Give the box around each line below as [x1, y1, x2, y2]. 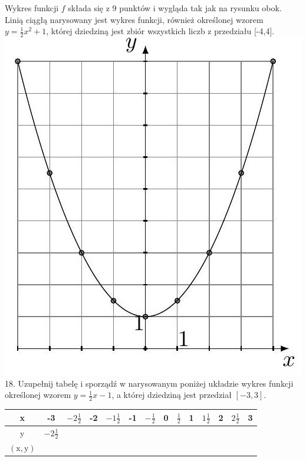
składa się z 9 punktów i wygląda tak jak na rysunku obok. [68, 2, 282, 14]
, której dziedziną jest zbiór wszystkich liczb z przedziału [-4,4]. [46, 25, 275, 37]
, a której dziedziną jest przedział [111, 388, 232, 401]
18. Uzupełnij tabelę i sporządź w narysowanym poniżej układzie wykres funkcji [5, 377, 294, 389]
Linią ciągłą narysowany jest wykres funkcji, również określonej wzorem [5, 13, 264, 25]
